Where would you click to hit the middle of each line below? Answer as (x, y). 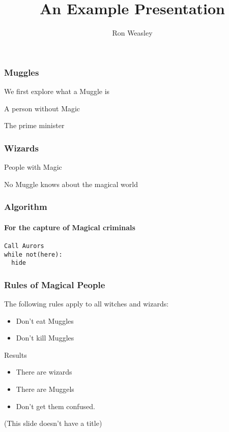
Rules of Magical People (55, 284)
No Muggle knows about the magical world (71, 184)
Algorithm (26, 207)
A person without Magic (42, 108)
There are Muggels (45, 389)
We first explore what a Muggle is (57, 91)
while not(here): (33, 254)
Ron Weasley (132, 33)
